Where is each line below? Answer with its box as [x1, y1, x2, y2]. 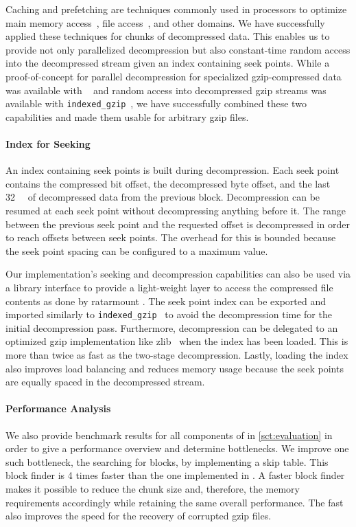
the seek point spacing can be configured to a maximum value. [5, 243, 268, 258]
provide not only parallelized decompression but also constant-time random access [5, 42, 351, 56]
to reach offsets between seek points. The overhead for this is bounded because [5, 230, 336, 245]
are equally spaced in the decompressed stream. [5, 374, 205, 389]
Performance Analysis [5, 401, 111, 416]
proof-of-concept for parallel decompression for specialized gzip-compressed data [5, 69, 342, 83]
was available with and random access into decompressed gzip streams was [5, 82, 327, 97]
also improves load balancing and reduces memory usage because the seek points [5, 361, 344, 375]
